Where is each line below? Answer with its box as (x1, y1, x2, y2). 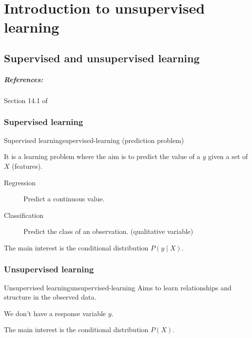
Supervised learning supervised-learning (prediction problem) (4, 135, 184, 145)
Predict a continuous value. (23, 194, 105, 204)
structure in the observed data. (4, 292, 97, 302)
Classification (4, 210, 44, 220)
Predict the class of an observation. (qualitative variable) (23, 226, 194, 236)
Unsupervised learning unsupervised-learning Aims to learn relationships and (4, 282, 232, 292)
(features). (12, 160, 42, 171)
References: (4, 74, 43, 84)
